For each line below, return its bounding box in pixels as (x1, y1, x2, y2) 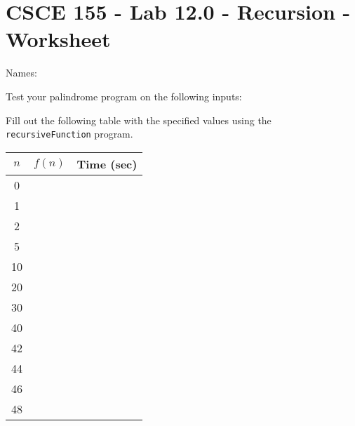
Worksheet (6, 25, 111, 53)
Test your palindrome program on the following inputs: (6, 88, 242, 103)
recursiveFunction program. (6, 126, 133, 141)
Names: (6, 65, 37, 80)
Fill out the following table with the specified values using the (6, 112, 272, 127)
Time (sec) (76, 155, 138, 172)
